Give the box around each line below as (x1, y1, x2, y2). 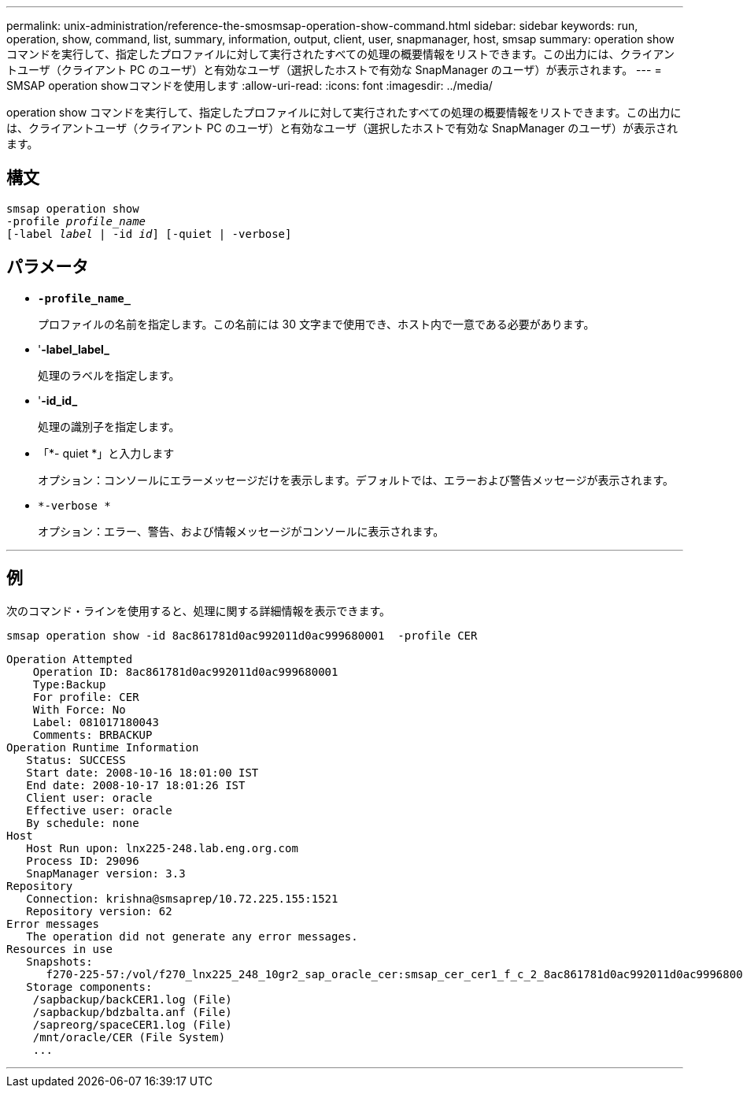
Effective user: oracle (26, 803, 172, 817)
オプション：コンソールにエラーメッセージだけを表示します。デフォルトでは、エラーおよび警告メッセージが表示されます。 (38, 473, 675, 487)
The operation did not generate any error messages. (26, 929, 358, 943)
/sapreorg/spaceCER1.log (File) (32, 1018, 232, 1031)
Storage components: (26, 980, 153, 993)
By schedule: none (26, 816, 139, 829)
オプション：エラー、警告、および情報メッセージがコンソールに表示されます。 (38, 524, 445, 538)
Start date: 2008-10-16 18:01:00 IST (26, 766, 259, 779)
